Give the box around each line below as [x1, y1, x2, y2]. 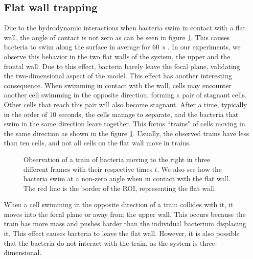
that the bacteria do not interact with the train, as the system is [4, 237, 198, 248]
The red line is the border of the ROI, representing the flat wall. [23, 183, 216, 193]
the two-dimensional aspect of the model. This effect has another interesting [4, 71, 232, 81]
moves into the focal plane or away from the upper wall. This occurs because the [4, 209, 246, 219]
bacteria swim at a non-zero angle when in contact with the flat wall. [23, 173, 231, 184]
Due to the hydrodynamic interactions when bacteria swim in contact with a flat [4, 23, 246, 33]
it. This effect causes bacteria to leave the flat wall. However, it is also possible [4, 228, 240, 238]
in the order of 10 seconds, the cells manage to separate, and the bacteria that [4, 109, 239, 119]
